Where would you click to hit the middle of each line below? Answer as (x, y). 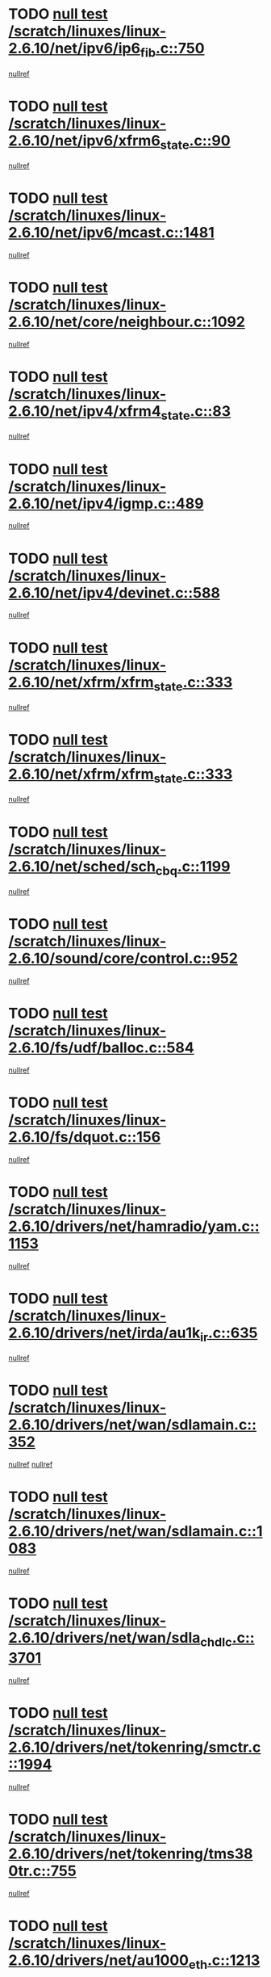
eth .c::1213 (224, 1962)
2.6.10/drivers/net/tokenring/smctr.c (135, 1747)
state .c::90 (196, 142)
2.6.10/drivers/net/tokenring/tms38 (131, 1853)
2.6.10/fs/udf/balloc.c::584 (102, 1048)
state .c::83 (196, 413)
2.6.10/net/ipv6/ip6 (75, 48)
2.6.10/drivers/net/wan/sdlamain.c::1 (135, 1532)
